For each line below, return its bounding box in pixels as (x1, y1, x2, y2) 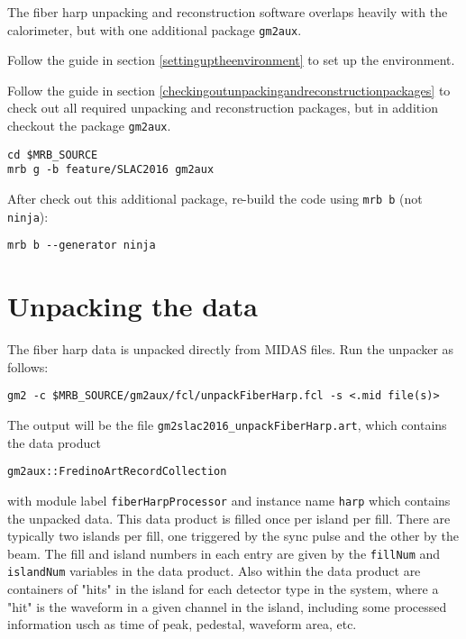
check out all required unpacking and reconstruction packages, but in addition (7, 98, 438, 117)
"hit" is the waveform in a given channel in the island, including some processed (7, 597, 447, 616)
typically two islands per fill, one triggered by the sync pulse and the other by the (7, 526, 459, 545)
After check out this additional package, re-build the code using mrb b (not (7, 189, 423, 207)
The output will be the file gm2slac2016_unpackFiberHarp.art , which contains (7, 415, 447, 434)
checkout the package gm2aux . (7, 116, 171, 135)
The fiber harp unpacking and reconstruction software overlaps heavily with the (7, 3, 448, 21)
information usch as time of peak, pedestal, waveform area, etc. (7, 615, 357, 634)
